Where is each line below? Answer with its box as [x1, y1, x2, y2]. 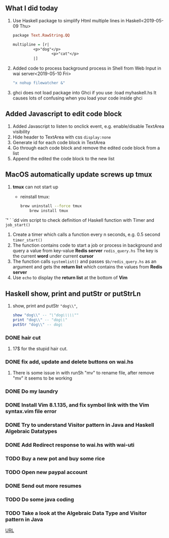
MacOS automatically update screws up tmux [5, 170, 152, 179]
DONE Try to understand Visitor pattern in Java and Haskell [5, 421, 154, 428]
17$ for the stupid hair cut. [12, 346, 68, 352]
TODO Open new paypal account [5, 469, 88, 476]
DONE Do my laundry [5, 388, 58, 395]
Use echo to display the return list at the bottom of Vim [12, 275, 128, 281]
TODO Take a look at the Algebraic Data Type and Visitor [5, 510, 147, 517]
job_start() [5, 223, 30, 228]
